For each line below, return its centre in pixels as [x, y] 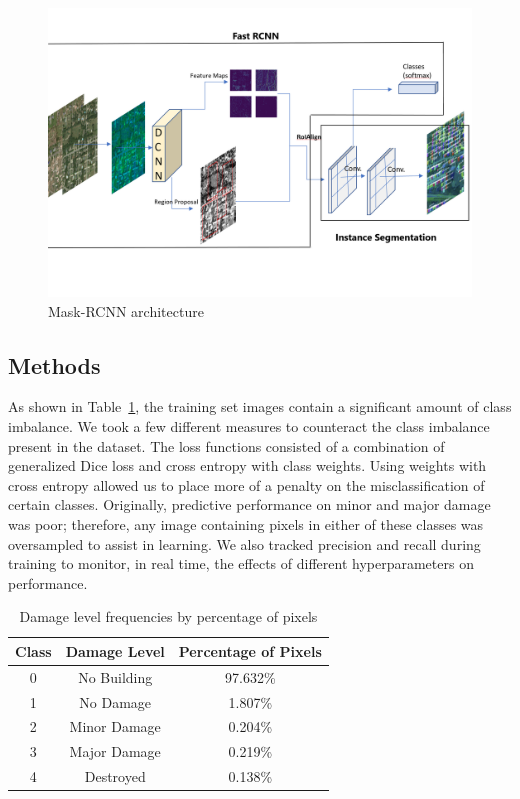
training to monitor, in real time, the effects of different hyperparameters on [241, 563]
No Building [115, 676]
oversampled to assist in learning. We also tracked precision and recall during [244, 543]
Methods [54, 364]
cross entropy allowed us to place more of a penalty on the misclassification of [246, 484]
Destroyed [115, 776]
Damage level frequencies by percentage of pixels [168, 616]
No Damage [115, 701]
